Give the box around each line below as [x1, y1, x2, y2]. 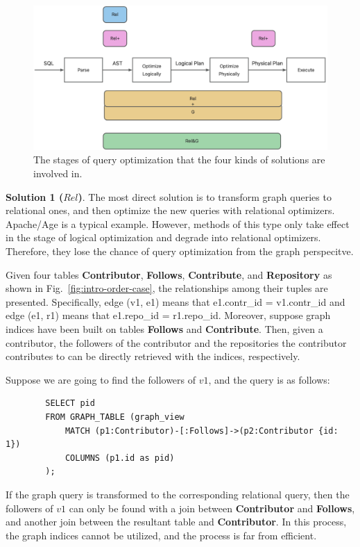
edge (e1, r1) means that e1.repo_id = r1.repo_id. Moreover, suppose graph [6, 308, 331, 323]
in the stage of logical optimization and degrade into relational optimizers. [6, 230, 321, 245]
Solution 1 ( [6, 189, 64, 204]
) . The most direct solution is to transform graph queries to [78, 189, 332, 204]
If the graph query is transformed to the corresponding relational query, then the [6, 487, 350, 501]
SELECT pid [45, 398, 95, 409]
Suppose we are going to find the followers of [6, 372, 196, 386]
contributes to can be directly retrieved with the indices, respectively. [6, 349, 300, 364]
